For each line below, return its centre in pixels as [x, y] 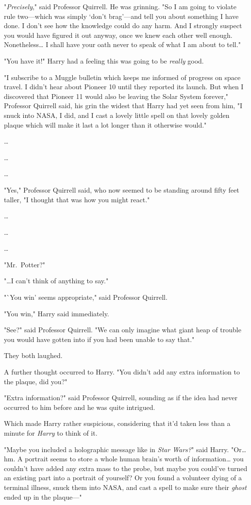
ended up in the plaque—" [43, 497]
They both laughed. [33, 355]
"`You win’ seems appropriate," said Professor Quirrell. [86, 297]
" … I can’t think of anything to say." [56, 281]
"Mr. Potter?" [25, 264]
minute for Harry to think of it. [51, 433]
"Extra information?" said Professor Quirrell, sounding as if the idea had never [121, 398]
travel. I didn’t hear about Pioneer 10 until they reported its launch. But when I [124, 87]
